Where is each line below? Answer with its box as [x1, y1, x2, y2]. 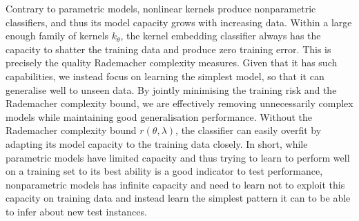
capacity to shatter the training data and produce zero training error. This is [6, 41, 331, 56]
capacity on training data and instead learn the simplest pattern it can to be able [6, 191, 351, 205]
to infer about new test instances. [6, 204, 147, 218]
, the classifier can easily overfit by [175, 123, 322, 137]
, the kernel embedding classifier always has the [120, 28, 321, 43]
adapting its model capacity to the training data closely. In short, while [6, 136, 308, 151]
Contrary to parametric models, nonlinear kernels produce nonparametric [6, 1, 316, 15]
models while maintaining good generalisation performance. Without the [6, 109, 313, 124]
